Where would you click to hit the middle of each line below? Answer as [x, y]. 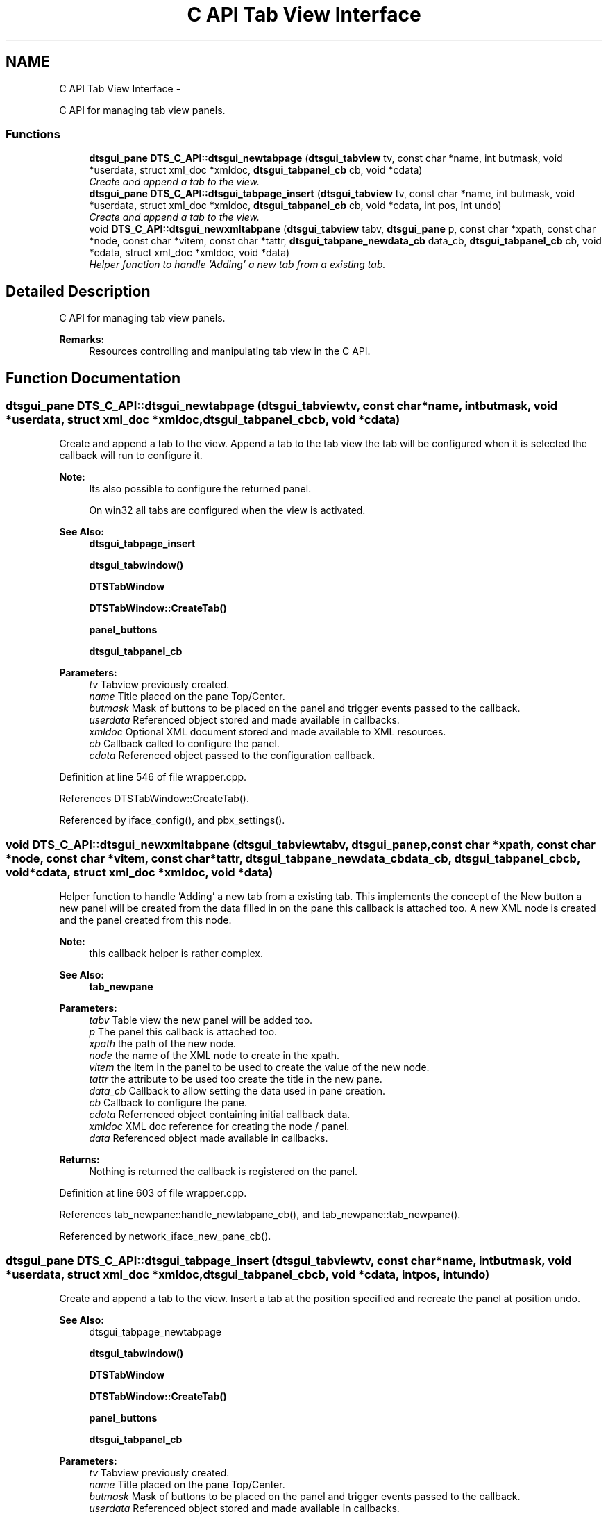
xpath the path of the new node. [162, 1044]
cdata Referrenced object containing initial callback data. [220, 1115]
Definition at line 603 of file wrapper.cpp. [153, 1193]
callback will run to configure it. [131, 456]
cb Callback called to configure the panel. [184, 744]
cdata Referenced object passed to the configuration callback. [232, 756]
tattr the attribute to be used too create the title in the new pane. [236, 1079]
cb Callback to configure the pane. [168, 1103]
